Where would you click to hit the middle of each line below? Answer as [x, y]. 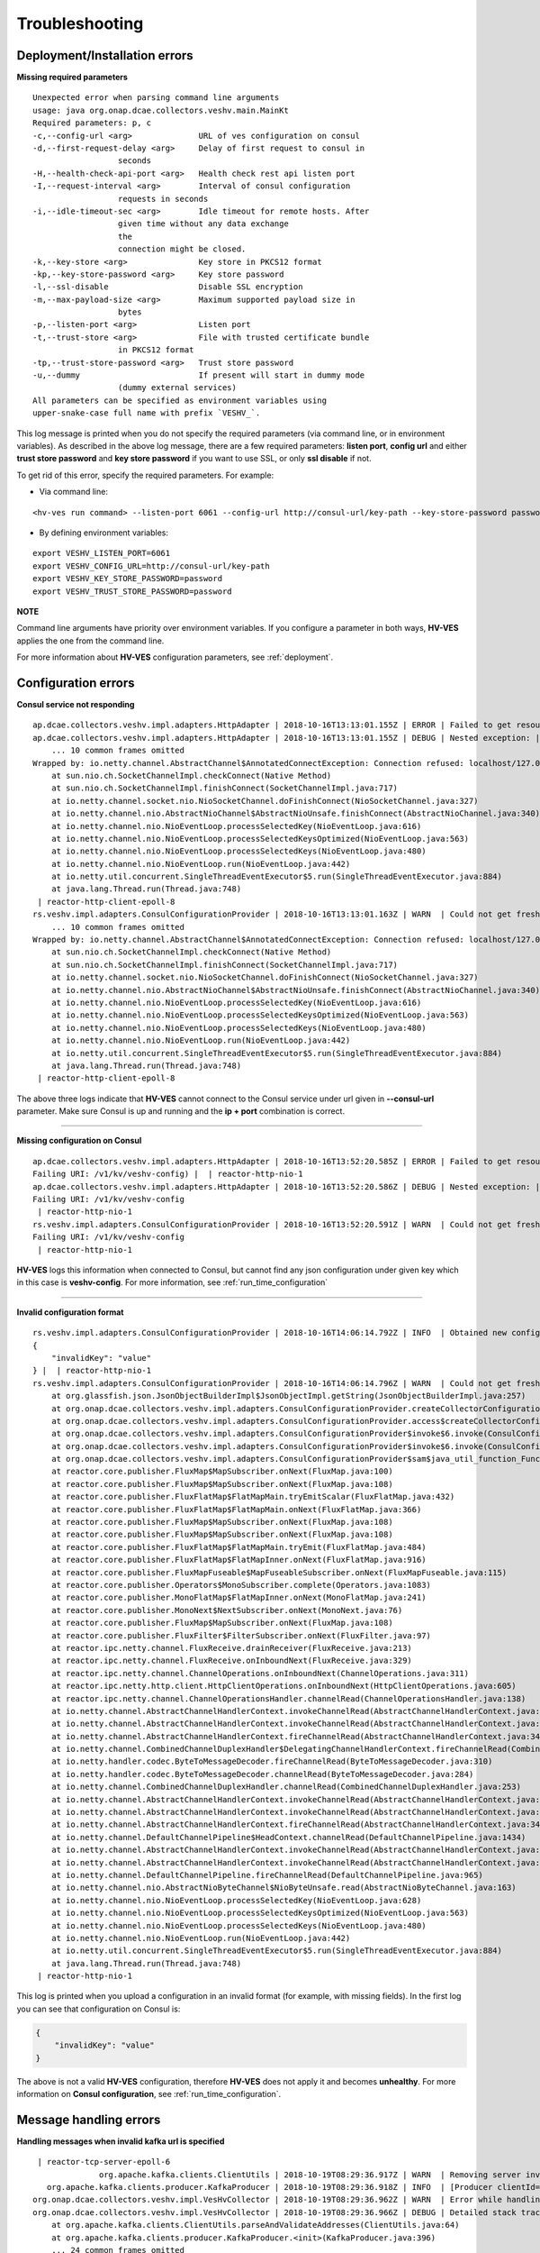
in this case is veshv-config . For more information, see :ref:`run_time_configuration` [172, 1282]
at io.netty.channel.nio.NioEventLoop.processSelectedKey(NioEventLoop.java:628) [236, 1900]
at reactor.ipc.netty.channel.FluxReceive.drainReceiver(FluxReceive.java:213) [232, 1648]
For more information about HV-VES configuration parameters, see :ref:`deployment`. [175, 657]
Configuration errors [76, 683]
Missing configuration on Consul [79, 1141]
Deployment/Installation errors [105, 55]
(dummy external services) [177, 388]
